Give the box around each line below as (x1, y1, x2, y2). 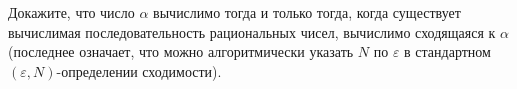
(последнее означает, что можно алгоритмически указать (8, 41, 354, 62)
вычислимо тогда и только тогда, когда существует (153, 2, 461, 22)
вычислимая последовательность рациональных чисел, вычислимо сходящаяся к (8, 21, 496, 42)
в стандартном (404, 41, 491, 62)
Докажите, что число (8, 2, 135, 22)
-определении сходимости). (56, 60, 222, 81)
